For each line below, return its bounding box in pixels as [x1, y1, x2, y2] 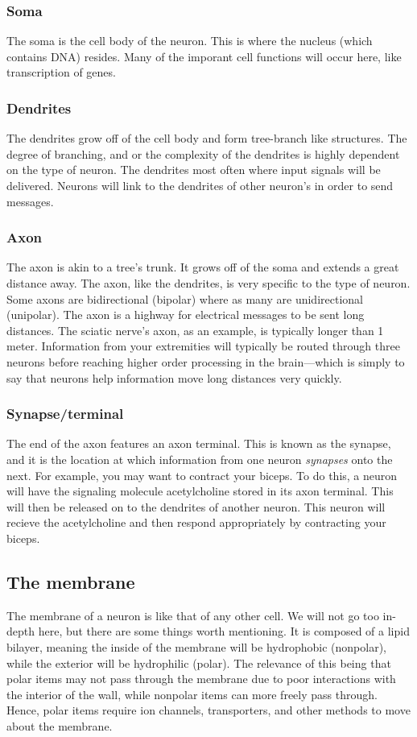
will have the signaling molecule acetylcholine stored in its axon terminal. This [6, 482, 394, 499]
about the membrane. [6, 717, 113, 734]
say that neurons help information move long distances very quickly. [6, 369, 342, 386]
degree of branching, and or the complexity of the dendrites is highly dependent [6, 145, 400, 162]
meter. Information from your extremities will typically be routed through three [6, 337, 400, 354]
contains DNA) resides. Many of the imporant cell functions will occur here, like [6, 48, 402, 64]
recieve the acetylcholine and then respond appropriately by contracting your [6, 514, 386, 531]
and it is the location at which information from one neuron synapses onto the [6, 450, 393, 467]
